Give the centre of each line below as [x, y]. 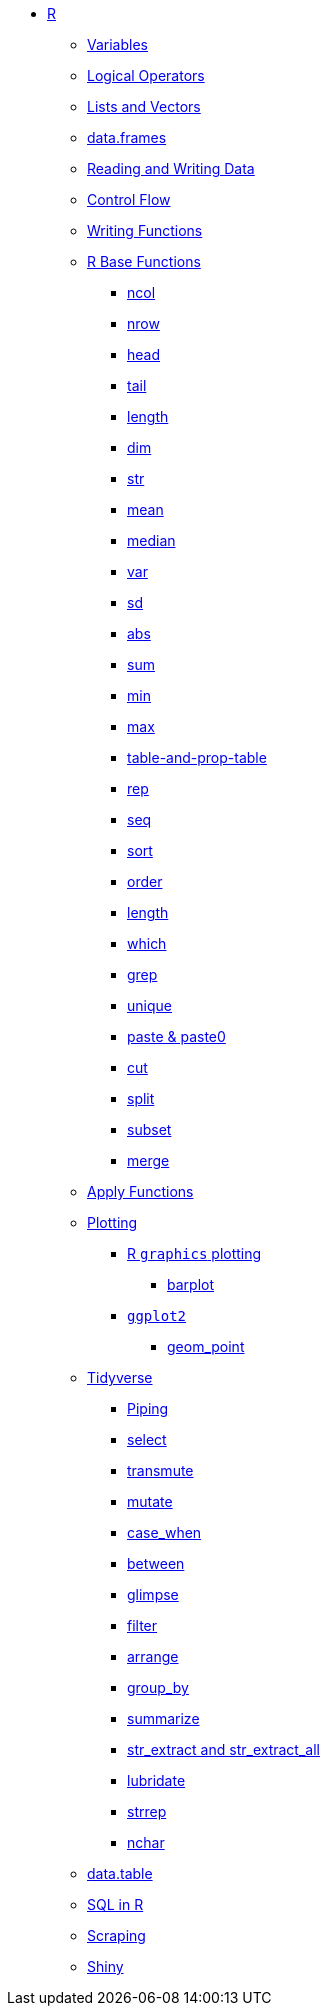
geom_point [206, 1346]
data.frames [127, 137]
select [147, 1439]
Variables [117, 44]
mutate [150, 1501]
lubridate [156, 1780]
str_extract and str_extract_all [223, 1749]
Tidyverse [120, 1377]
